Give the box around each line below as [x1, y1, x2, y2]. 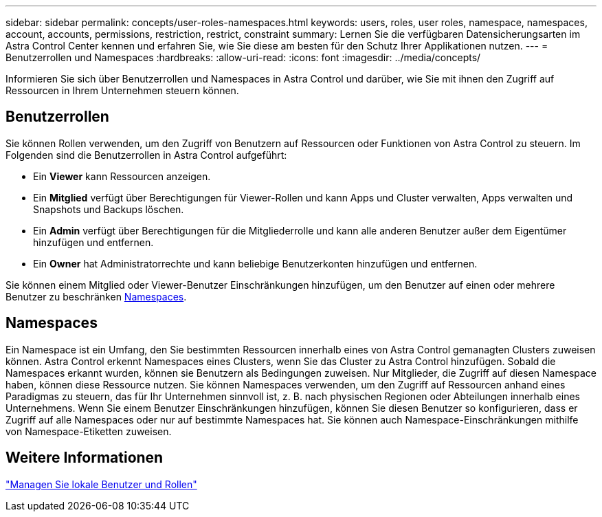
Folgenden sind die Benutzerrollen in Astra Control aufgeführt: [5, 148, 287, 161]
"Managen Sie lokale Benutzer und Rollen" [5, 478, 197, 490]
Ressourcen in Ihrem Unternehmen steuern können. [5, 85, 239, 96]
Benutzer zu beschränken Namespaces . [5, 290, 187, 302]
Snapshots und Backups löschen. [33, 203, 184, 215]
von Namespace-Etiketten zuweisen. [5, 425, 172, 437]
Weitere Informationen [5, 449, 164, 467]
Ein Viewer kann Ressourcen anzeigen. [33, 170, 211, 182]
